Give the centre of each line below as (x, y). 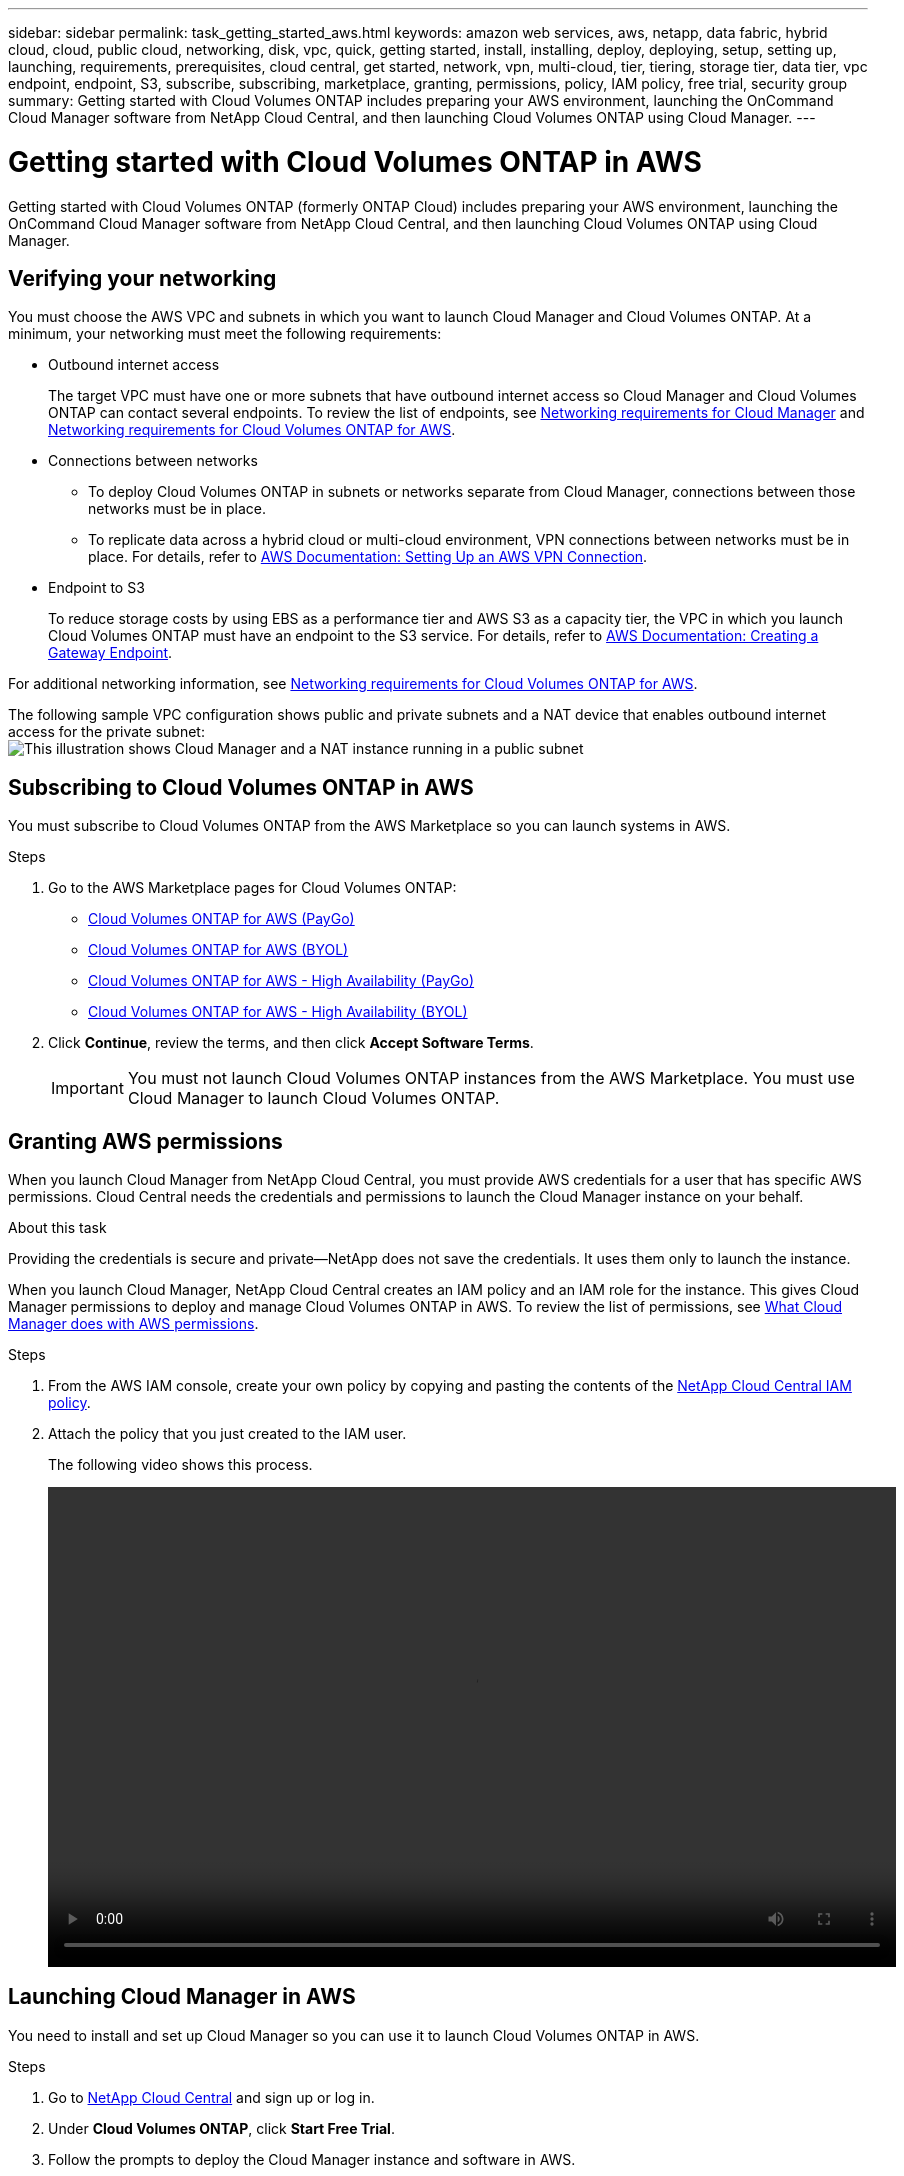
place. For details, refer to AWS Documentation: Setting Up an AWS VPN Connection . (368, 557)
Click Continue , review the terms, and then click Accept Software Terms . (291, 1043)
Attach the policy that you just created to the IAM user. (227, 1434)
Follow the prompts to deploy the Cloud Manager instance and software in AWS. (312, 2159)
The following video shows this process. (180, 1465)
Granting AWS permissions (145, 1141)
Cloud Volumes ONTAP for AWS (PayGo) (221, 919)
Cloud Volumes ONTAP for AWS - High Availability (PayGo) (281, 981)
